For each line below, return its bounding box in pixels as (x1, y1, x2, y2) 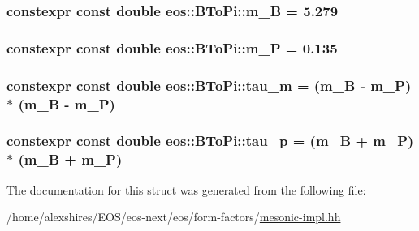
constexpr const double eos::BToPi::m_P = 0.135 (6, 37, 338, 58)
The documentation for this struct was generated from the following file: (6, 181, 366, 198)
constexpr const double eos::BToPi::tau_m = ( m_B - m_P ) (6, 75, 412, 95)
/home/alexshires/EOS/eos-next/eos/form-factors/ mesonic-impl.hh (6, 208, 341, 225)
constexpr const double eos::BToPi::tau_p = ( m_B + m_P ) (6, 130, 414, 151)
